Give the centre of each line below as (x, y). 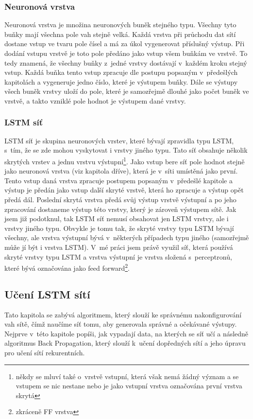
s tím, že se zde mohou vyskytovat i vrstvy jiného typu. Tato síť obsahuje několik (126, 150)
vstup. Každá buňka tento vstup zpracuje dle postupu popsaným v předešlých (121, 72)
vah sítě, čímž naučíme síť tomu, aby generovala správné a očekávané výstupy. (121, 324)
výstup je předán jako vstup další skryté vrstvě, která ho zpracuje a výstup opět (124, 190)
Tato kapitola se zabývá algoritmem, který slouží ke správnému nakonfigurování (123, 314)
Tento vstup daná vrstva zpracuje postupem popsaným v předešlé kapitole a (118, 180)
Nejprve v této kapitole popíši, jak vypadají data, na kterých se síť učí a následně (126, 333)
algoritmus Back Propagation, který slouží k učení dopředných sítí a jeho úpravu (125, 343)
